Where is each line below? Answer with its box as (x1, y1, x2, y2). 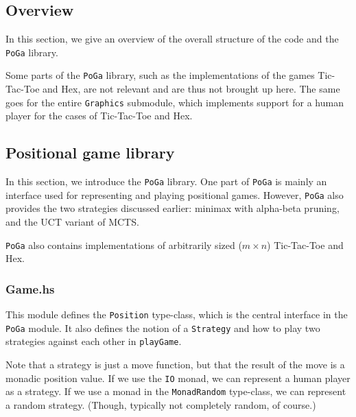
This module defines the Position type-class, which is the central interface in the (5, 307, 348, 322)
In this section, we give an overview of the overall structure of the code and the (5, 32, 339, 46)
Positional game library (5, 142, 175, 163)
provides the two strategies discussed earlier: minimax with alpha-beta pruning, (5, 201, 340, 215)
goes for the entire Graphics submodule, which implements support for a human (5, 95, 344, 109)
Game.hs (5, 280, 55, 297)
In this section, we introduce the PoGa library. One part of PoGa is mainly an (5, 174, 327, 189)
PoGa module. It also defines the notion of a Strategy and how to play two (5, 320, 320, 335)
